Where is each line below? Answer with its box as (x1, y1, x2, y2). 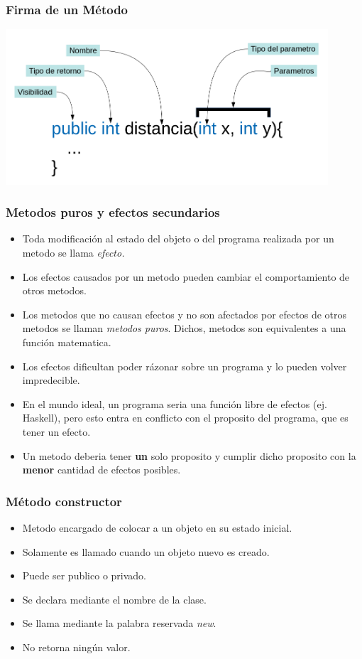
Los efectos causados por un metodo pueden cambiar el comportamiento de (22, 269, 350, 284)
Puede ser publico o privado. (22, 568, 146, 583)
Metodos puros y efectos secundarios (6, 203, 220, 221)
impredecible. (22, 373, 80, 387)
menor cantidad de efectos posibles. (22, 462, 181, 477)
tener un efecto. (22, 424, 91, 439)
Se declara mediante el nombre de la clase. (22, 591, 207, 606)
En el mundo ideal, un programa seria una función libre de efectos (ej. (22, 396, 327, 411)
